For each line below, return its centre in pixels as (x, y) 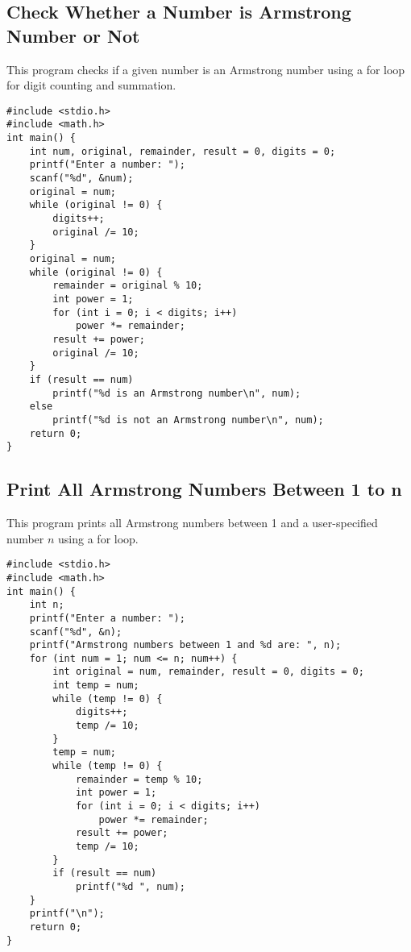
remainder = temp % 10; (139, 779)
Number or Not (73, 35)
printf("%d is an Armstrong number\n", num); (177, 393)
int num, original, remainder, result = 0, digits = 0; (183, 151)
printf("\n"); (67, 914)
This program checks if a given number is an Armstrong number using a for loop (206, 69)
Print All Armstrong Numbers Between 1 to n (204, 489)
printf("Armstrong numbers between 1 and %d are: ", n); (185, 645)
